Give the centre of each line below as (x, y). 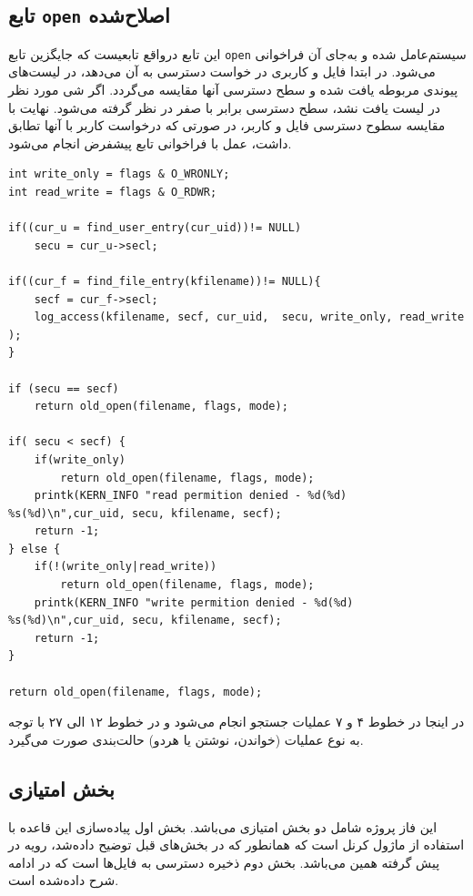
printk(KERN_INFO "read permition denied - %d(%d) (191, 496)
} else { (35, 549)
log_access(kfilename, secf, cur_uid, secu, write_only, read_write (249, 317)
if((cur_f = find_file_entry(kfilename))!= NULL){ (165, 281)
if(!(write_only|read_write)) (126, 567)
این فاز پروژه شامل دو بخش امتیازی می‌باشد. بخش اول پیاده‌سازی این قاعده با (223, 826)
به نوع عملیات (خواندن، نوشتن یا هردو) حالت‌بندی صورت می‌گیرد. (186, 739)
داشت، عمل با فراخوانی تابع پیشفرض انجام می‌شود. (150, 143)
